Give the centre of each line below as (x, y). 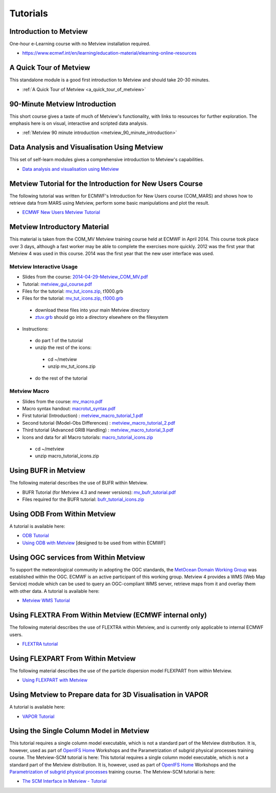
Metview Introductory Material (59, 227)
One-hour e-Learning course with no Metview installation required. (80, 44)
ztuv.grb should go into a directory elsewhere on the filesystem (102, 317)
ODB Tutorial (36, 536)
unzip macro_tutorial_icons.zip (67, 456)
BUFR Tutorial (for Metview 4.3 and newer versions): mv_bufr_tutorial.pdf (99, 492)
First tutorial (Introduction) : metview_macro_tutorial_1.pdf (83, 416)
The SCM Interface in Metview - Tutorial (64, 781)
